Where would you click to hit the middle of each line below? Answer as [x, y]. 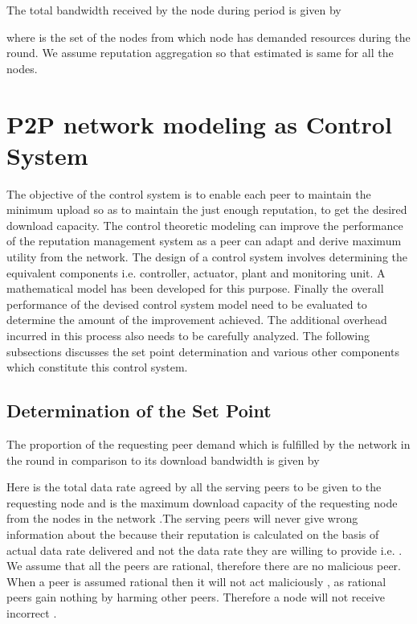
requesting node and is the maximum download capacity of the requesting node [202, 502]
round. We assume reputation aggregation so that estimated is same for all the [200, 53]
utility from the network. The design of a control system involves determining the [207, 257]
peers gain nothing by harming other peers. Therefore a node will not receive [196, 597]
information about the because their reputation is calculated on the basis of [193, 534]
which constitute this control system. [97, 367]
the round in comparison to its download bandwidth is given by [163, 460]
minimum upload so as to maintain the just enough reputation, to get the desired [207, 209]
